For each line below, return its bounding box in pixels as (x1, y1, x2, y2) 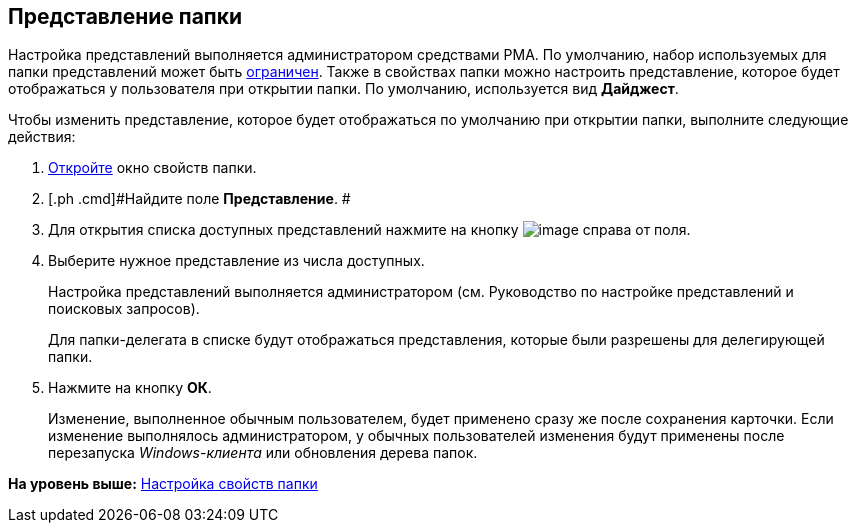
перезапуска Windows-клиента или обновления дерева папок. (48, 444, 478, 462)
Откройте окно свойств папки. (48, 159, 257, 177)
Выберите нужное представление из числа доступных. (48, 252, 425, 270)
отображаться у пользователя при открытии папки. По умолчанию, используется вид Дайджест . (8, 80, 679, 98)
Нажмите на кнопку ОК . (48, 379, 212, 397)
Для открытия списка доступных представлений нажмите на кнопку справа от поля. (48, 221, 691, 239)
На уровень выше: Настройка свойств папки (8, 475, 318, 493)
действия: (8, 128, 76, 146)
